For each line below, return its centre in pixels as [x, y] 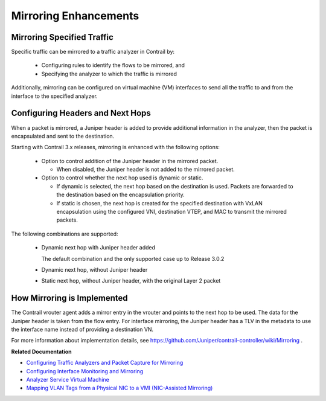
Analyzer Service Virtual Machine [68, 380]
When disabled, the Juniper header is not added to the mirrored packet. [145, 170]
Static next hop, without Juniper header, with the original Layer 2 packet [131, 281]
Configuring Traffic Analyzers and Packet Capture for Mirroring [105, 363]
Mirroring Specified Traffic [62, 37]
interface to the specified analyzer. [54, 96]
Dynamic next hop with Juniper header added [98, 248]
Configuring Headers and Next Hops [81, 113]
